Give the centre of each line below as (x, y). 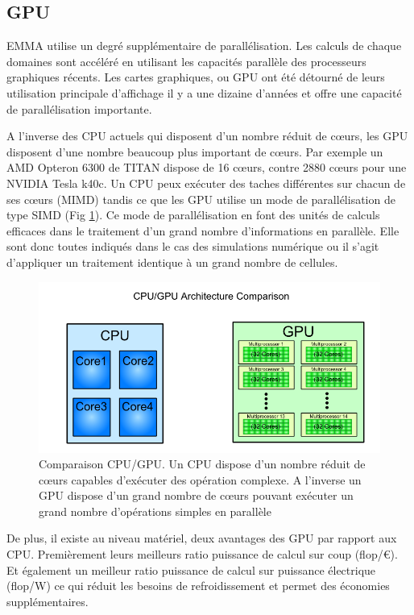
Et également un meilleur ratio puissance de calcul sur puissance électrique (191, 569)
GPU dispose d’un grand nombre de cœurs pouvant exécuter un (196, 495)
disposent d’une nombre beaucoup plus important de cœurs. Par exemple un (195, 151)
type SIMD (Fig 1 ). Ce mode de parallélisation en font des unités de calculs (193, 215)
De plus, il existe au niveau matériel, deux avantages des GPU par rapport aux (202, 538)
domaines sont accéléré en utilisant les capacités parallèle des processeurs (186, 61)
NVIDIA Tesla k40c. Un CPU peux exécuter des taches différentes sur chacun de (206, 183)
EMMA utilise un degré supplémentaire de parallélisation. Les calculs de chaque (204, 46)
